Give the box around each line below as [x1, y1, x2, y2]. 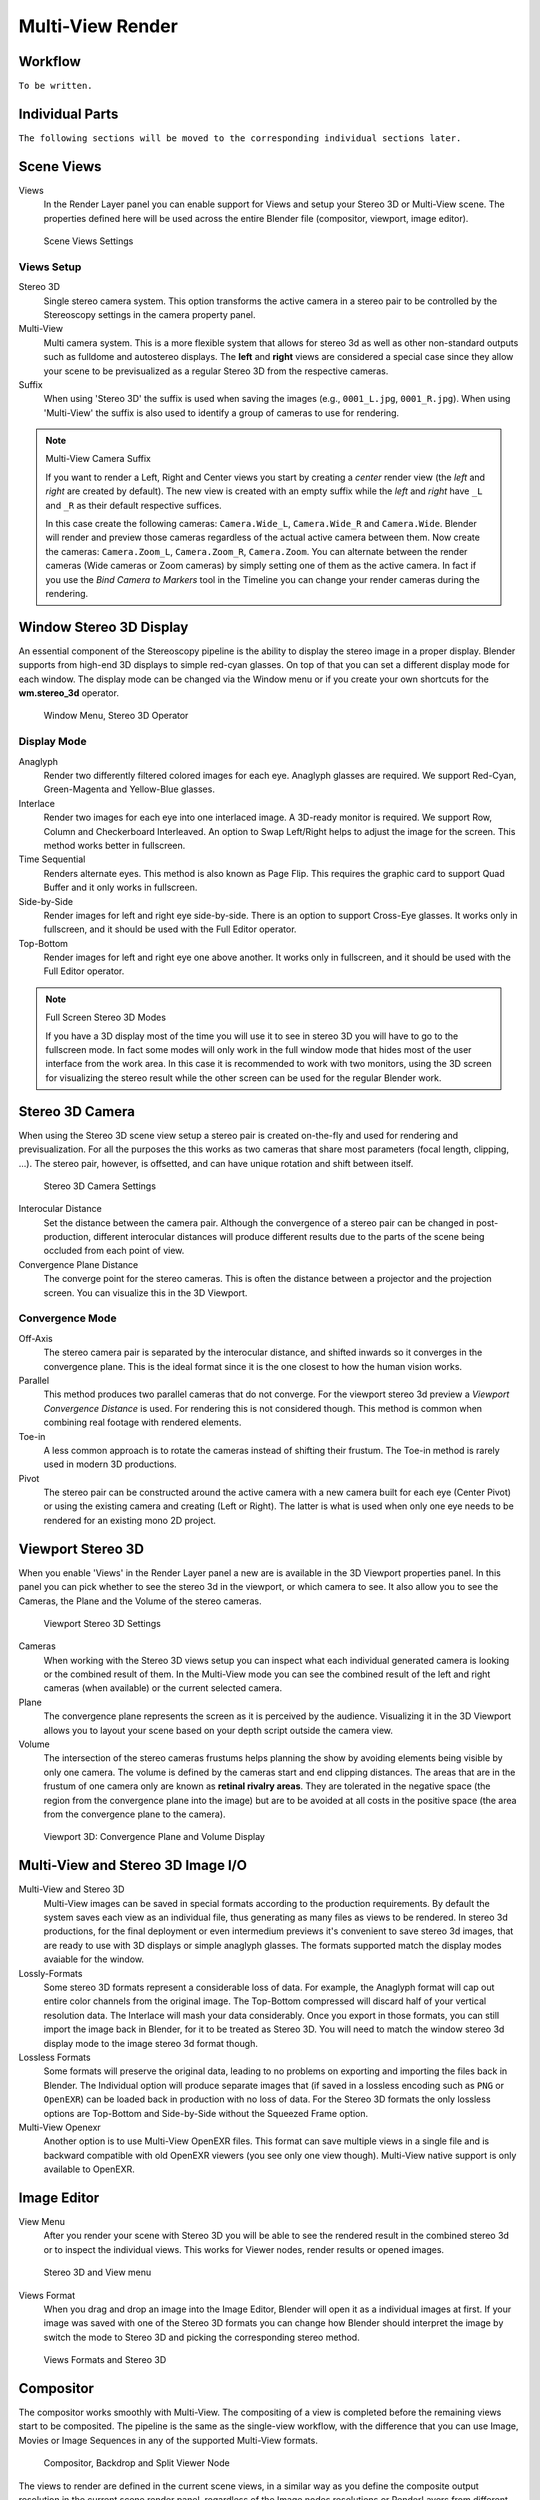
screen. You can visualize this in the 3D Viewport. [43, 1286, 248, 1299]
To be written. [18, 80, 94, 92]
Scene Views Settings [43, 235, 134, 247]
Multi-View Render [18, 15, 179, 37]
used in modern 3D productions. [43, 1458, 177, 1470]
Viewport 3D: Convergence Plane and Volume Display [43, 1831, 265, 1843]
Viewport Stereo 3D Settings [43, 1617, 162, 1629]
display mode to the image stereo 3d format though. [43, 2037, 259, 2049]
